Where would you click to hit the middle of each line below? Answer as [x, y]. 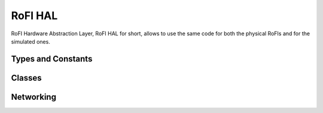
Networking [34, 97]
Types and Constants [52, 59]
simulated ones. [31, 41]
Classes [26, 78]
